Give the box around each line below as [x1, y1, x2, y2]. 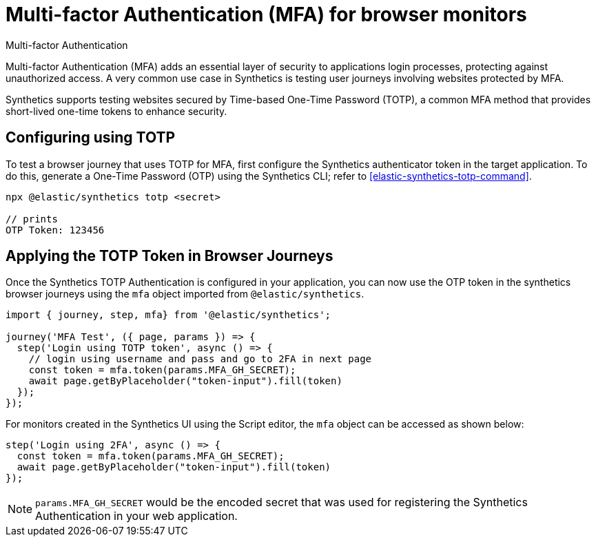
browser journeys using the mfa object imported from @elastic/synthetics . [6, 288, 364, 300]
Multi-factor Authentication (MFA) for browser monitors [6, 3, 527, 26]
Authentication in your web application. [35, 509, 238, 523]
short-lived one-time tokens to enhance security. [6, 105, 227, 117]
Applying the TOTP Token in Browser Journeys [6, 247, 333, 265]
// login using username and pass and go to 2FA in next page [28, 353, 372, 365]
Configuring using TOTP [6, 129, 176, 147]
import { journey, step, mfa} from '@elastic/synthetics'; [6, 309, 331, 321]
